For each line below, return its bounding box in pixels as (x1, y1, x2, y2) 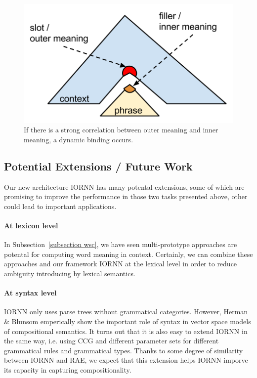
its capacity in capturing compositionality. (4, 365, 131, 375)
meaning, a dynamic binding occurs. (24, 134, 133, 144)
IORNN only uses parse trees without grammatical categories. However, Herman (4, 306, 248, 317)
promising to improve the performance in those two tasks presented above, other (4, 191, 248, 202)
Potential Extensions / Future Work (4, 158, 193, 173)
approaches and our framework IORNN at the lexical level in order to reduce (4, 258, 237, 269)
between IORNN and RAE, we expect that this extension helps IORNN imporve (4, 355, 248, 365)
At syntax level (4, 288, 57, 298)
